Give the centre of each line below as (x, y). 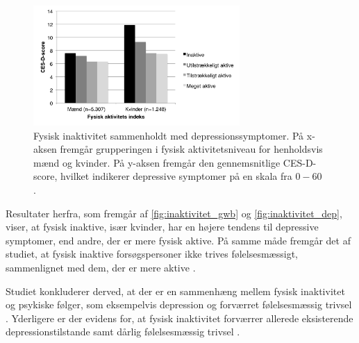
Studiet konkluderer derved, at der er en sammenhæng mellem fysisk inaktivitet (175, 291)
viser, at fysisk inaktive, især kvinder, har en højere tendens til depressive (162, 227)
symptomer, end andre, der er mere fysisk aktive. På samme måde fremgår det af (178, 240)
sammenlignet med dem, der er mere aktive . (101, 267)
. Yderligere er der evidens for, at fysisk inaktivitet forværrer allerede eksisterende (179, 318)
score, (45, 176)
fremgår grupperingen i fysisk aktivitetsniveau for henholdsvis (191, 149)
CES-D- (300, 162)
